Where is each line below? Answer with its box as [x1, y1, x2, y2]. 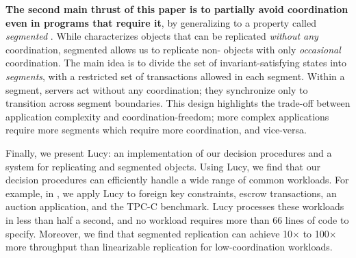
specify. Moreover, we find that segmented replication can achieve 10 [5, 226, 293, 240]
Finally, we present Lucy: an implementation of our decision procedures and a [5, 145, 332, 159]
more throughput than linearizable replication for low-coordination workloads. [5, 240, 333, 254]
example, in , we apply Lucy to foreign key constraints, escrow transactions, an [5, 185, 337, 200]
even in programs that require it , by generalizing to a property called [5, 15, 316, 29]
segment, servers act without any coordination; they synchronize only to [5, 82, 308, 96]
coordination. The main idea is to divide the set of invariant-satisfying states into [5, 55, 346, 70]
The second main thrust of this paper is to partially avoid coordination [5, 2, 348, 16]
